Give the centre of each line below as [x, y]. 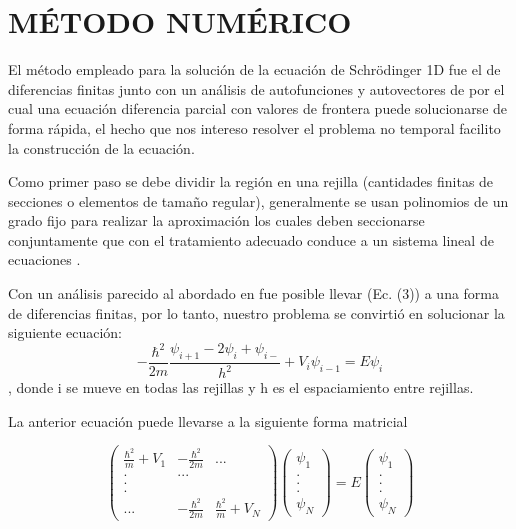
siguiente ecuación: [65, 332]
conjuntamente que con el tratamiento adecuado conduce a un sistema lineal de [251, 239]
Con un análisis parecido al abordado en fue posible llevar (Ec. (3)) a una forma [254, 293]
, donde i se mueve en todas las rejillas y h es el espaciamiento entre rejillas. [241, 387]
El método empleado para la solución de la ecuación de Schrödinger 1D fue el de [254, 69]
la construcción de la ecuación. [101, 147]
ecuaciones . [44, 259]
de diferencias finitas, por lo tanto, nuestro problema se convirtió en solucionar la [256, 312]
